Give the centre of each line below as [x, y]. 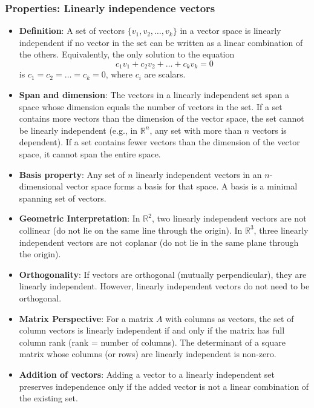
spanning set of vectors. [63, 198]
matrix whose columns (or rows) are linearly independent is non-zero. [148, 354]
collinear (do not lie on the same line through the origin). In [131, 230]
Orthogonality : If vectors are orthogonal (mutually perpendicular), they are [163, 274]
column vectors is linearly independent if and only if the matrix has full [152, 330]
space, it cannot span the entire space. [90, 154]
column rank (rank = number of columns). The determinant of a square [152, 342]
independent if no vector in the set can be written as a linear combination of [161, 42]
